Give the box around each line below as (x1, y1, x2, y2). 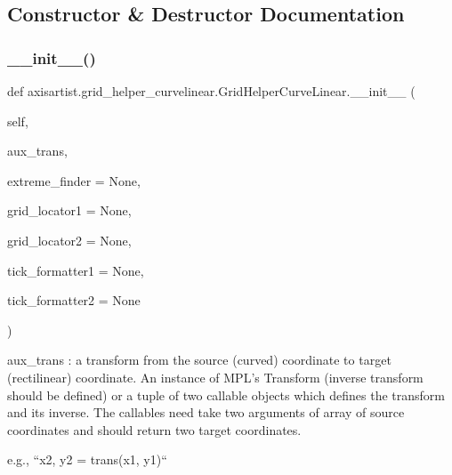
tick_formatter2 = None (7, 291, 141, 310)
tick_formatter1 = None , (7, 261, 144, 279)
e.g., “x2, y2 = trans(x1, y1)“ (7, 450, 167, 469)
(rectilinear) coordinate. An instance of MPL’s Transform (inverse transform (7, 367, 424, 386)
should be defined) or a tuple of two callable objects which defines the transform (7, 385, 445, 404)
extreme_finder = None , (7, 171, 141, 189)
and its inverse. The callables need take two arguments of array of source (7, 403, 405, 422)
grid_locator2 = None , (7, 230, 132, 249)
